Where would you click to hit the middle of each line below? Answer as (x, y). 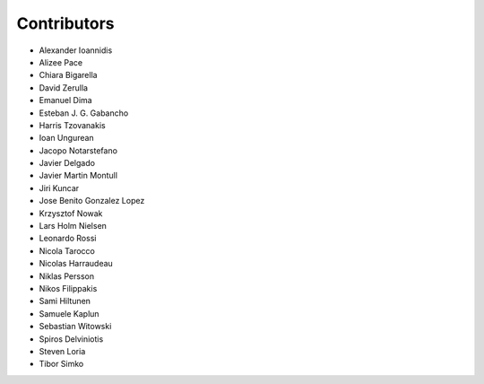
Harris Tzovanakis (73, 125)
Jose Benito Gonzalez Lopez (92, 201)
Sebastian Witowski (75, 327)
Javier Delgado (67, 163)
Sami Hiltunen (65, 301)
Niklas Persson (66, 276)
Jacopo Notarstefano (78, 150)
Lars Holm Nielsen (73, 226)
